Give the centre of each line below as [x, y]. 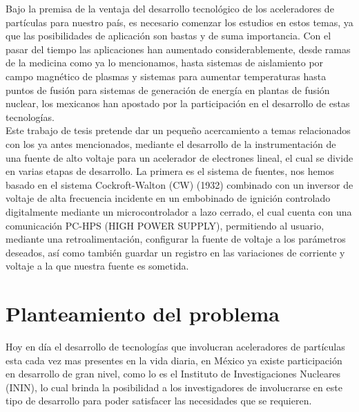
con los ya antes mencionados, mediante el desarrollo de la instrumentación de [171, 143]
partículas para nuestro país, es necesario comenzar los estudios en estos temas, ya [179, 22]
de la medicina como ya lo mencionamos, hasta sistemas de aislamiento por [165, 63]
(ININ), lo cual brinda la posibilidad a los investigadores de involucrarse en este [174, 387]
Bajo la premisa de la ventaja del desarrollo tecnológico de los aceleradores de [170, 8]
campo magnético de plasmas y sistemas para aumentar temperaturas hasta [166, 76]
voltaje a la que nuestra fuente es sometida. [97, 266]
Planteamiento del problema [143, 313]
